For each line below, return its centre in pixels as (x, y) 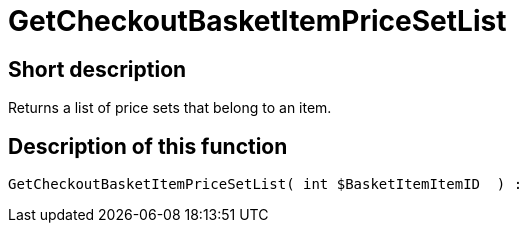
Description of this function (148, 146)
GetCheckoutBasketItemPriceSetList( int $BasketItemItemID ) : (265, 184)
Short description (97, 69)
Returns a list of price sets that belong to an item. (170, 108)
